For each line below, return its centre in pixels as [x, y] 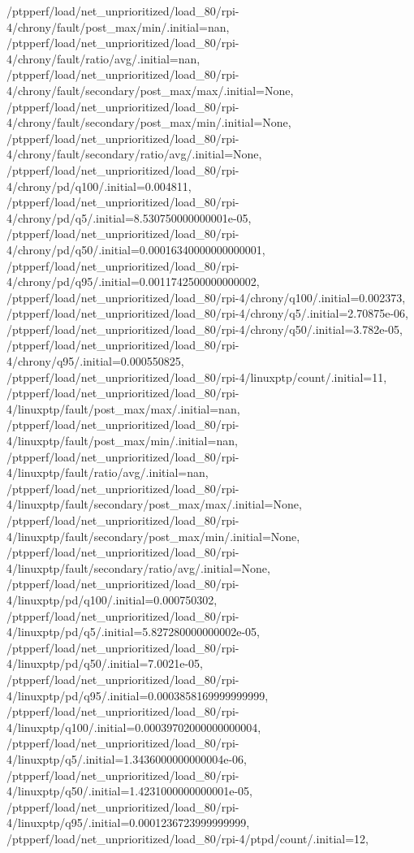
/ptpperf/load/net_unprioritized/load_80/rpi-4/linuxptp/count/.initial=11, [197, 377]
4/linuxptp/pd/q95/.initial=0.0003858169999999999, [138, 695]
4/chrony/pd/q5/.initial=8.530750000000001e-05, [129, 217]
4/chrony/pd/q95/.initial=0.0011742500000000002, [133, 281]
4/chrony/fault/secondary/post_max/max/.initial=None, [150, 90]
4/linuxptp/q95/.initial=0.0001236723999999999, [128, 823]
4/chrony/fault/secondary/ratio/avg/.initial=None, [134, 154]
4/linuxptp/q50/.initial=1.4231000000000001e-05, [130, 791]
